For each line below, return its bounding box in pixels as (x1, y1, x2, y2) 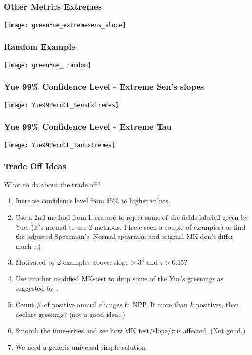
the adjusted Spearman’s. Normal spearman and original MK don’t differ (15, 231, 234, 241)
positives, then (196, 299, 239, 310)
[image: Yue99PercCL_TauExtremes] (4, 141, 116, 149)
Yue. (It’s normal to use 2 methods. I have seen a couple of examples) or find (15, 221, 246, 232)
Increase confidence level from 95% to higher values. (15, 196, 170, 206)
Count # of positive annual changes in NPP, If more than (15, 299, 188, 310)
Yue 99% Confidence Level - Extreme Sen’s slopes (4, 80, 204, 92)
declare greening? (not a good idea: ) (15, 309, 126, 319)
